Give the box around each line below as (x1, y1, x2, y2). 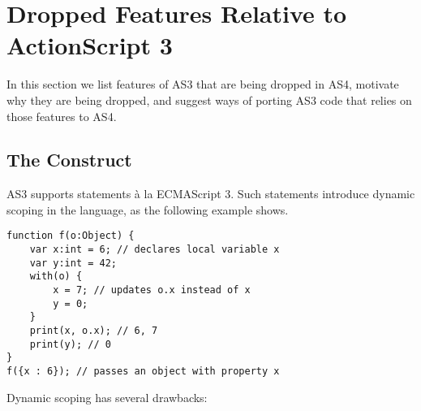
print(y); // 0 (29, 338, 111, 350)
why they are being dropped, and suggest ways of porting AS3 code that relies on (6, 91, 412, 108)
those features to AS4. (6, 107, 117, 124)
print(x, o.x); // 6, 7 (29, 325, 158, 337)
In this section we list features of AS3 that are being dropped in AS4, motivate (6, 76, 399, 93)
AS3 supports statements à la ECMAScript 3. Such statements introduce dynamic (6, 185, 415, 202)
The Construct (6, 147, 132, 172)
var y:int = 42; (29, 257, 118, 269)
